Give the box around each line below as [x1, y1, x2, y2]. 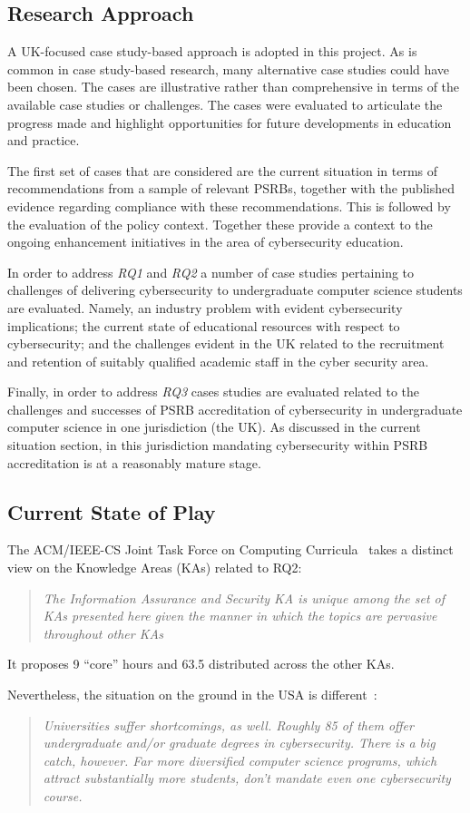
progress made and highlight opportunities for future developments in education [7, 113, 452, 132]
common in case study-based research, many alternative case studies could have [7, 59, 450, 78]
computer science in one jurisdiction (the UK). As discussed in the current [7, 417, 421, 436]
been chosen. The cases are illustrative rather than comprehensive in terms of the [7, 77, 460, 96]
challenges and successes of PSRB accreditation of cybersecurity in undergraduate [7, 399, 463, 418]
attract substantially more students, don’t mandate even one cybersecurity [43, 769, 451, 788]
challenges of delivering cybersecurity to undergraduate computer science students [7, 280, 463, 299]
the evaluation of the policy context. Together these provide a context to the [7, 214, 433, 233]
